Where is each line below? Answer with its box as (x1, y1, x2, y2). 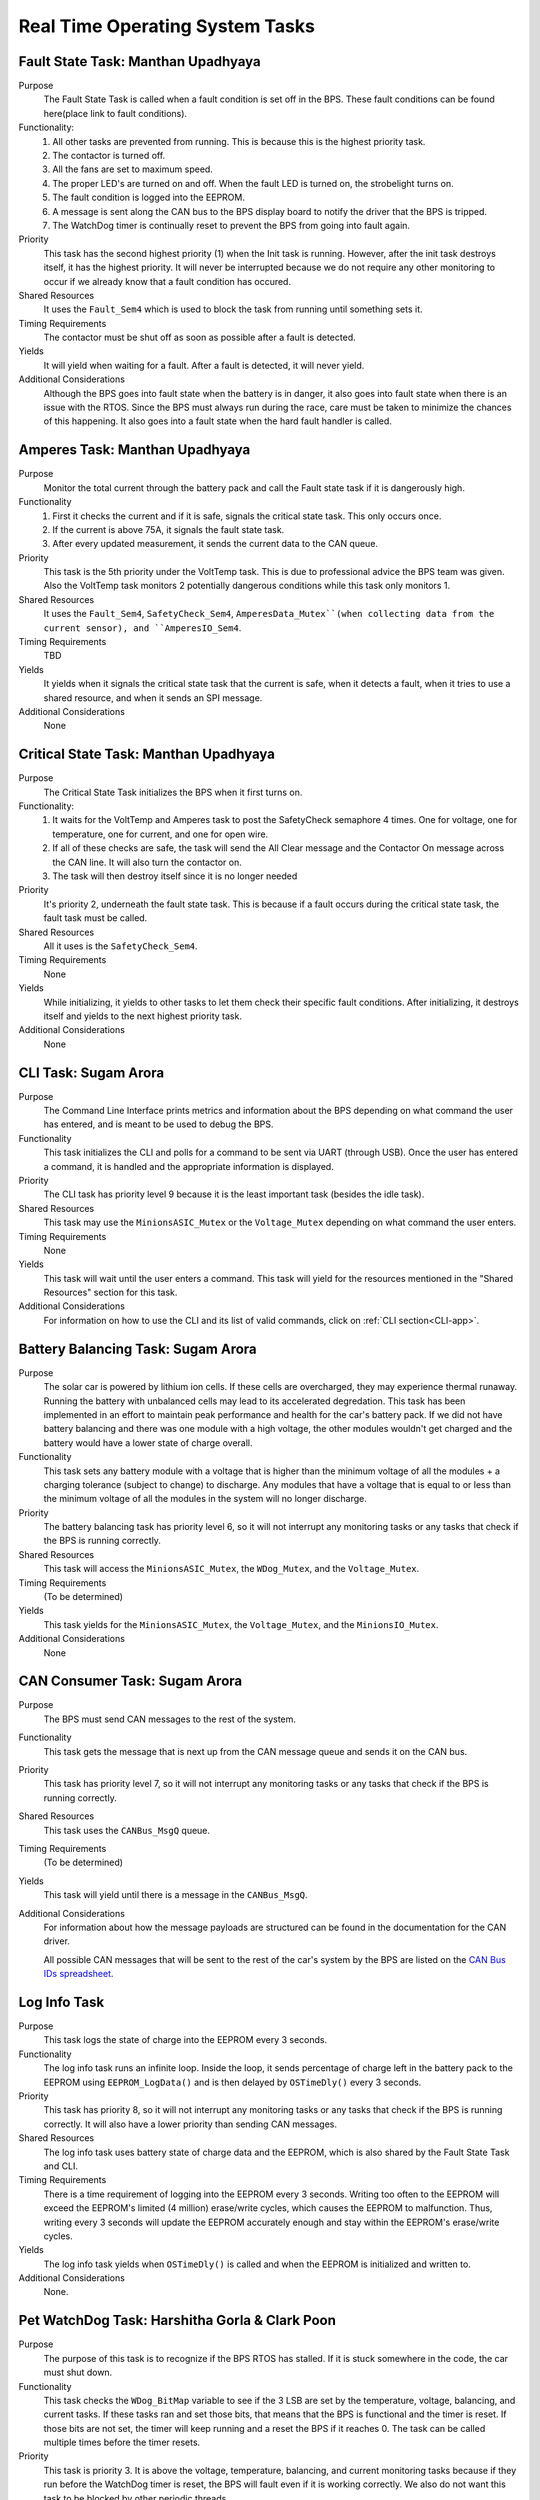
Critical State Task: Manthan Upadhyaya (18, 746, 275, 763)
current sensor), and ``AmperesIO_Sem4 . (43, 621, 242, 634)
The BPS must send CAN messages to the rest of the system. (43, 1713, 297, 1725)
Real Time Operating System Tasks (18, 15, 315, 37)
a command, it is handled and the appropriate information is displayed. (43, 1160, 334, 1172)
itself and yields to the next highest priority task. (43, 1010, 242, 1022)
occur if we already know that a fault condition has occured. (43, 275, 292, 287)
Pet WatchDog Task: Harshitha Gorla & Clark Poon (18, 2312, 337, 2329)
